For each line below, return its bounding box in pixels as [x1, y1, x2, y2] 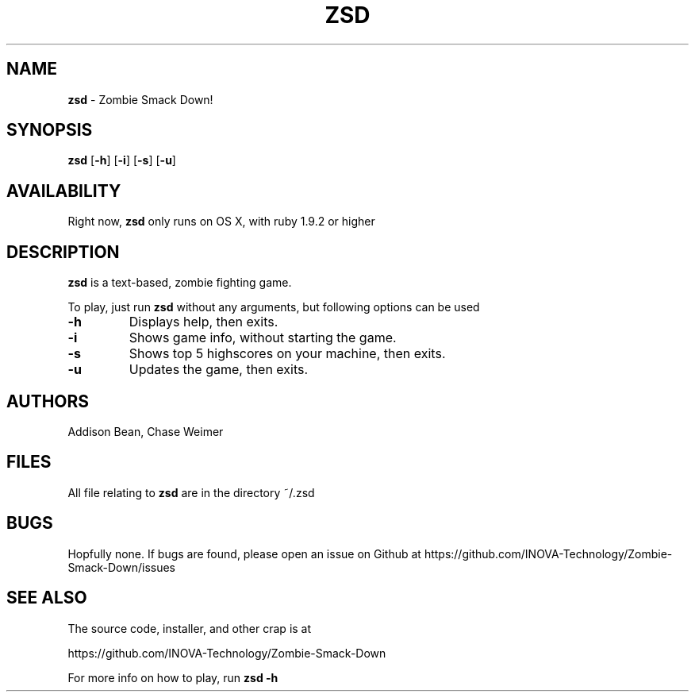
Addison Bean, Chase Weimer [67, 424, 224, 438]
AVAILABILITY [6, 180, 121, 201]
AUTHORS [6, 391, 90, 411]
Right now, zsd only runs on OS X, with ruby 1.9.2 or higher [67, 214, 375, 229]
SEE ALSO [6, 588, 87, 608]
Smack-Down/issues [67, 560, 176, 574]
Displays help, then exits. [129, 314, 278, 330]
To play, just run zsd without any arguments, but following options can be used [67, 300, 480, 314]
